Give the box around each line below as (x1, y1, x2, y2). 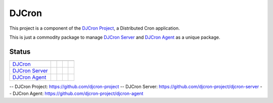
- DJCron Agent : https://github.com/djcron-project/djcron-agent (9, 90, 144, 96)
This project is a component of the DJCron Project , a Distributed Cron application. (9, 25, 180, 31)
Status (9, 47, 31, 56)
